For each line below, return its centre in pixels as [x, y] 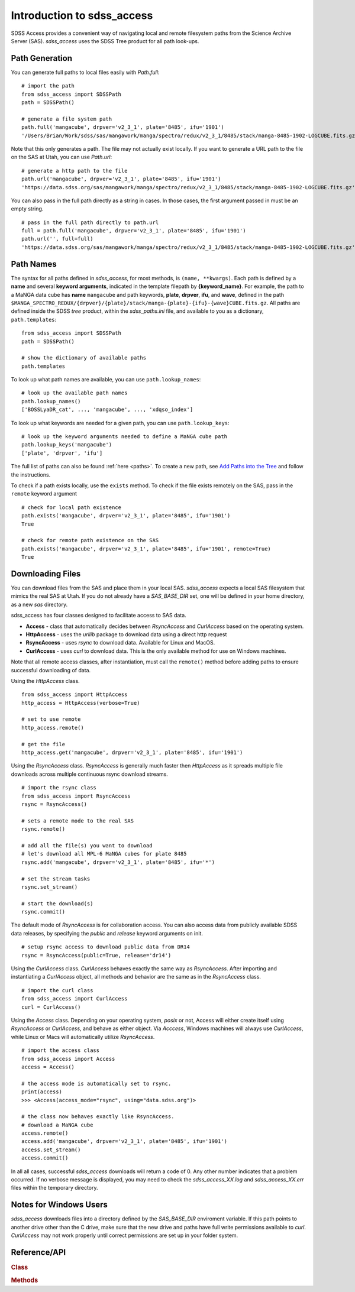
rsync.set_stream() [50, 887]
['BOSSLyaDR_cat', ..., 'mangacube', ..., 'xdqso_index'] [107, 410]
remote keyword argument [44, 494]
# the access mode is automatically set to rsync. [96, 1083]
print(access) [42, 1092]
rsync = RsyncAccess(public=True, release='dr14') [96, 955]
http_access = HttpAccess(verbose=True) [81, 703]
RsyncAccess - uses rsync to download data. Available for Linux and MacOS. [120, 643]
